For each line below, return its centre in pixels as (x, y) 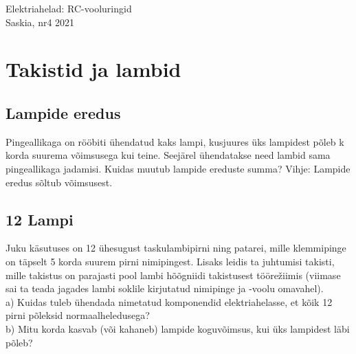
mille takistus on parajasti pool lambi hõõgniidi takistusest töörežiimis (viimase (173, 275)
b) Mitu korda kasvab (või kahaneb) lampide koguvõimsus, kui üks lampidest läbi (178, 328)
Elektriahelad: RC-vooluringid (69, 8)
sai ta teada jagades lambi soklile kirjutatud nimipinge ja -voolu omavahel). (165, 288)
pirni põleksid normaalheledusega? (78, 315)
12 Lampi (40, 219)
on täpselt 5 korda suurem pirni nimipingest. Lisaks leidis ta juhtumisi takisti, (170, 261)
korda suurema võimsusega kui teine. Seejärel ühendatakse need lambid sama (168, 155)
